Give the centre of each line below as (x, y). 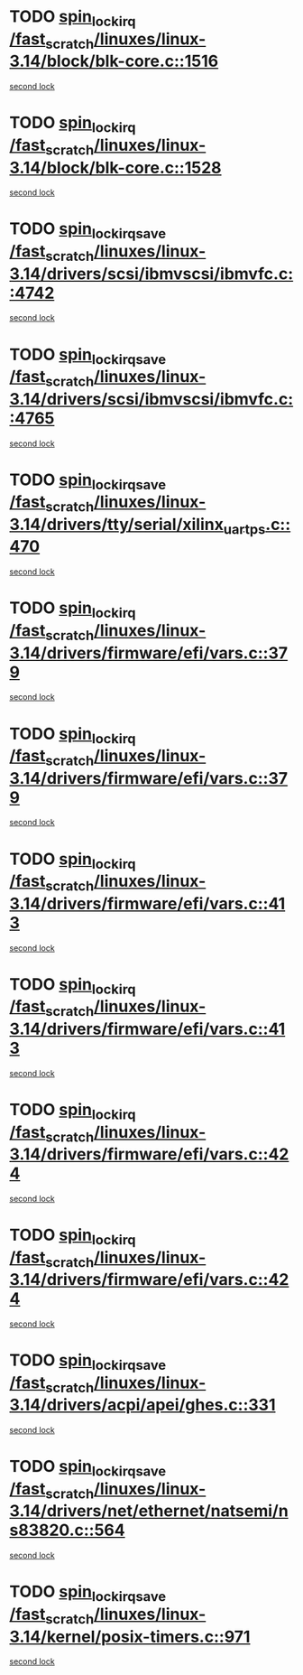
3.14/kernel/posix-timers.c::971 (130, 1637)
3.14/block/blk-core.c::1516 (114, 61)
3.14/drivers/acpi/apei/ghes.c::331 (142, 1405)
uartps (244, 529)
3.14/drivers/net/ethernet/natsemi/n (149, 1511)
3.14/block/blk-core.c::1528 (116, 167)
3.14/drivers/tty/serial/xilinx (116, 524)
